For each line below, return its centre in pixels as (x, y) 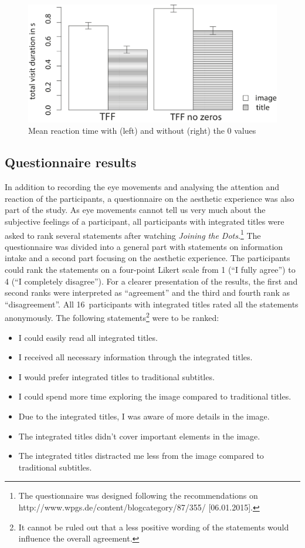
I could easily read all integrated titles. (88, 337)
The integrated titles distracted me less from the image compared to (141, 456)
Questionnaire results (71, 162)
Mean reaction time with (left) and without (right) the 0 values (142, 131)
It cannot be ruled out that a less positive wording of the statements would (154, 527)
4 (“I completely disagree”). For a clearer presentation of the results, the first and (151, 281)
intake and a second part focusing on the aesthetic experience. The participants (148, 258)
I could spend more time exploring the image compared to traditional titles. (155, 396)
